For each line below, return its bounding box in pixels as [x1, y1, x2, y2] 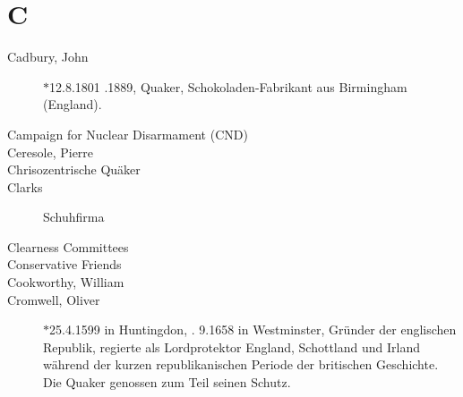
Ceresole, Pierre [7, 142, 94, 161]
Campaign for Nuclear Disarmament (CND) [7, 124, 248, 143]
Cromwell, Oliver [7, 290, 100, 308]
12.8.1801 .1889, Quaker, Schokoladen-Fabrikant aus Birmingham [49, 77, 407, 96]
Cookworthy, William [7, 273, 124, 291]
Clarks [7, 177, 43, 196]
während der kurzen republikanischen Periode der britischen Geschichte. [43, 355, 439, 374]
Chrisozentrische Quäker [7, 160, 141, 179]
